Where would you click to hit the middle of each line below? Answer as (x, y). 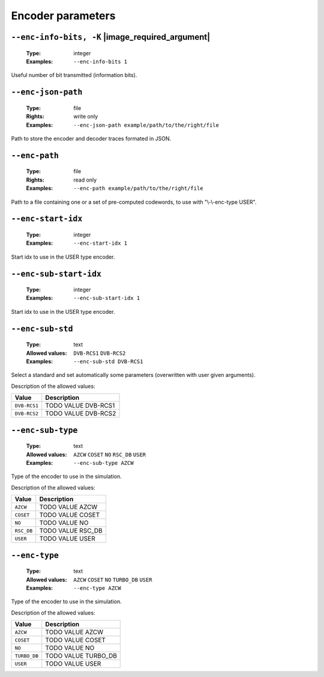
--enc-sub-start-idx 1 (107, 298)
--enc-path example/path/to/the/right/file (138, 188)
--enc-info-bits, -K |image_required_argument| (111, 37)
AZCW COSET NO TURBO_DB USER (113, 580)
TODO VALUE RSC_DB (71, 531)
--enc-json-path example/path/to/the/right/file (146, 125)
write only (86, 117)
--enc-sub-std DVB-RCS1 (108, 362)
